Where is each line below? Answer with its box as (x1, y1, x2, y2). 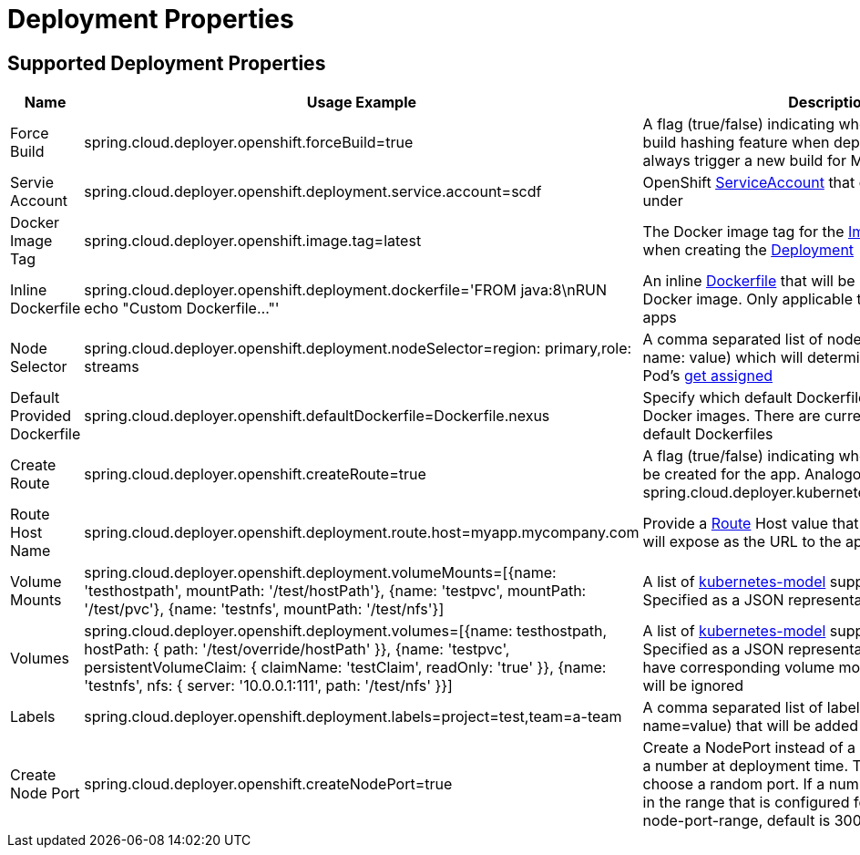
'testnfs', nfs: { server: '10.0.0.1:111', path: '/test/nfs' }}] (84, 676, 453, 695)
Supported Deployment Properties (7, 51, 326, 75)
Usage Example (306, 93, 417, 112)
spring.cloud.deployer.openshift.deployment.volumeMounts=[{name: (84, 563, 557, 582)
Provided (10, 407, 72, 426)
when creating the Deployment (642, 241, 855, 260)
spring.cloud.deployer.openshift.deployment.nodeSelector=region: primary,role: (84, 339, 632, 358)
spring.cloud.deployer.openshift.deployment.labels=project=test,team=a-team (84, 707, 622, 726)
